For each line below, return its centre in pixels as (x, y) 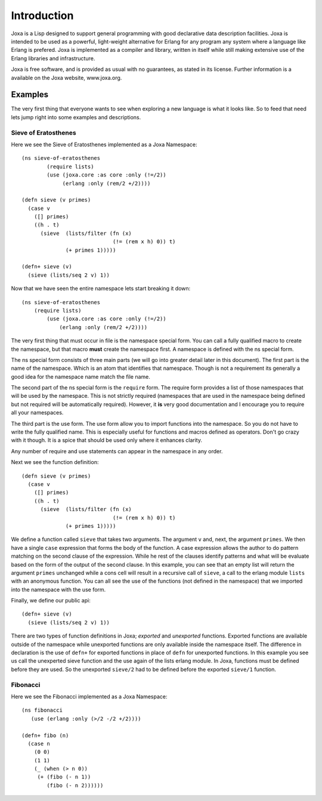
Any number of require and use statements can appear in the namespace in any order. (117, 451)
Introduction (42, 16)
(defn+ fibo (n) (45, 735)
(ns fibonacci (42, 710)
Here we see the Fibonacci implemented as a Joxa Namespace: (89, 696)
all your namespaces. (37, 413)
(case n (39, 743)
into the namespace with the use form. (58, 589)
